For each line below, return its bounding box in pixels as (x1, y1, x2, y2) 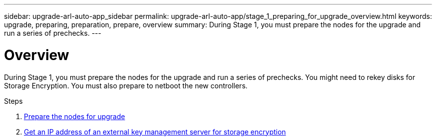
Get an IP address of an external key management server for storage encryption (24, 127, 286, 136)
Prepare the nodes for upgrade (24, 112, 125, 121)
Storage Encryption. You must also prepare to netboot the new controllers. (4, 81, 248, 90)
